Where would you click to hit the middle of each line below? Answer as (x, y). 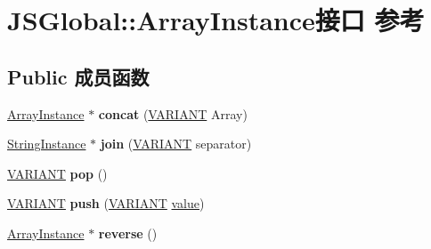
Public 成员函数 (78, 76)
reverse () (128, 233)
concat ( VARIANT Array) (173, 113)
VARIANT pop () (57, 173)
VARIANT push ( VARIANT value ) (106, 203)
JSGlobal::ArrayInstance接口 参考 (216, 20)
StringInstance (47, 144)
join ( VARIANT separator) (176, 144)
